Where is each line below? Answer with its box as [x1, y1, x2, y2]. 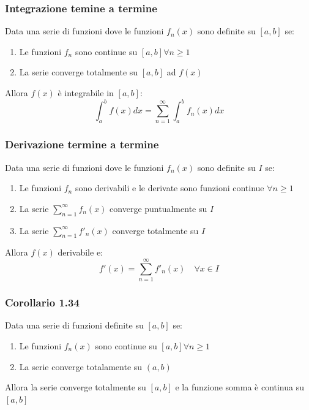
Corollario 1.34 [5, 295, 80, 310]
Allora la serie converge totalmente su [5, 381, 146, 393]
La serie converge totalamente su [19, 360, 143, 373]
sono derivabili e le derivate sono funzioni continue [75, 181, 264, 194]
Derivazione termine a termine [5, 137, 159, 152]
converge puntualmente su [110, 202, 207, 214]
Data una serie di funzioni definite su [5, 319, 144, 332]
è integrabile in [58, 86, 114, 99]
